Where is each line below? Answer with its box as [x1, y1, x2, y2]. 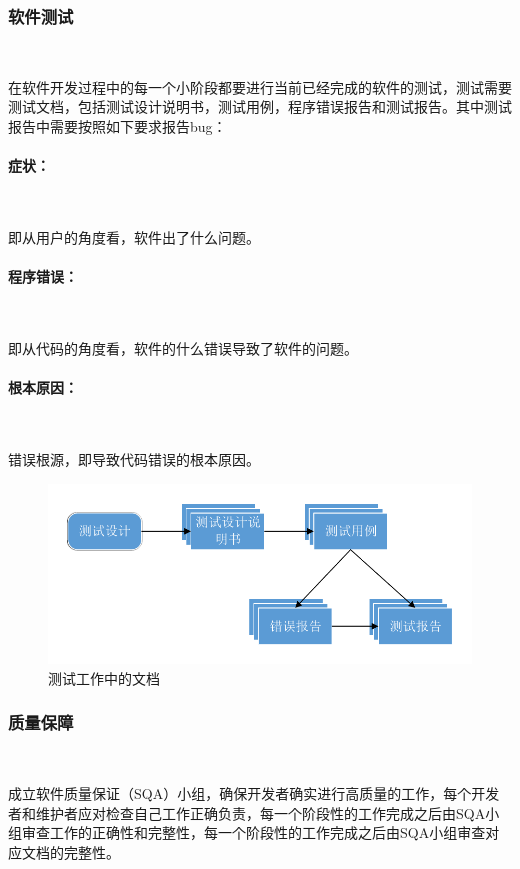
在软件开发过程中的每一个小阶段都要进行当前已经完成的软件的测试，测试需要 [8, 76, 512, 97]
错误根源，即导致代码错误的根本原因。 [8, 448, 260, 469]
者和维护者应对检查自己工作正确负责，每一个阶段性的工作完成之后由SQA [8, 802, 486, 823]
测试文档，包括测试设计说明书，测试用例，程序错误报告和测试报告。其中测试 [8, 96, 512, 117]
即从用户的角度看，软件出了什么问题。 [8, 226, 260, 247]
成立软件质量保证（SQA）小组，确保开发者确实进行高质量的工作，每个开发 [8, 783, 500, 804]
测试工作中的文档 [48, 667, 160, 688]
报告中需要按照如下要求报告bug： [8, 116, 227, 136]
